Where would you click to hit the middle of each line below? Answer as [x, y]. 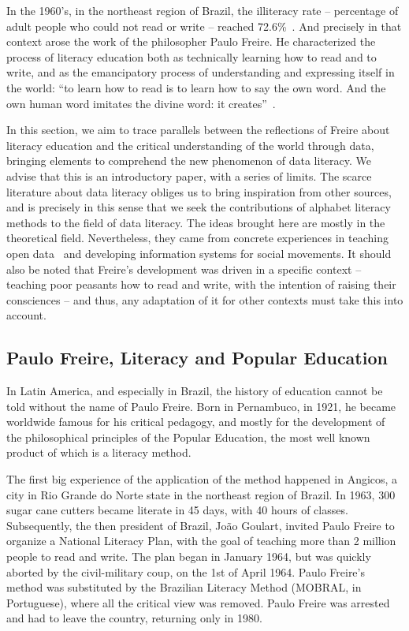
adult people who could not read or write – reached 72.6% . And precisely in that [204, 26]
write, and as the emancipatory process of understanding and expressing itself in [201, 72]
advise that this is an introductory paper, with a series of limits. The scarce [189, 175]
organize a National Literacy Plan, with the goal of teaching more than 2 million [201, 541]
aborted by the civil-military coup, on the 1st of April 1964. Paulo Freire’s [186, 571]
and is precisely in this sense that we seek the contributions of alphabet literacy [199, 207]
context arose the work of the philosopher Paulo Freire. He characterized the [191, 41]
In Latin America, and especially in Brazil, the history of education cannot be [195, 391]
